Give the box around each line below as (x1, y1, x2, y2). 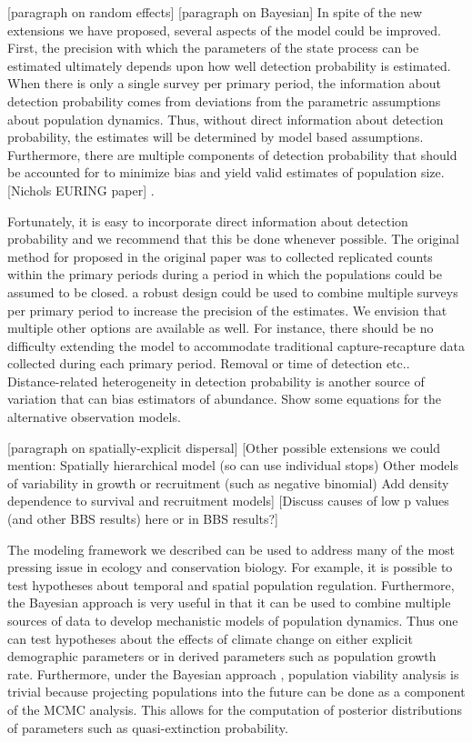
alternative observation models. (7, 407, 181, 427)
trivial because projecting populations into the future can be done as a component (7, 682, 466, 701)
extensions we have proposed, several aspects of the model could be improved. (7, 20, 441, 39)
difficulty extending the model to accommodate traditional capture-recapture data (7, 336, 466, 355)
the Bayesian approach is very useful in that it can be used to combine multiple (7, 593, 451, 612)
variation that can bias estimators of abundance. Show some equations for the (7, 389, 441, 408)
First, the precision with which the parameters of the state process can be (7, 38, 419, 57)
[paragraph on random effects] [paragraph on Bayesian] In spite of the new (7, 3, 423, 21)
